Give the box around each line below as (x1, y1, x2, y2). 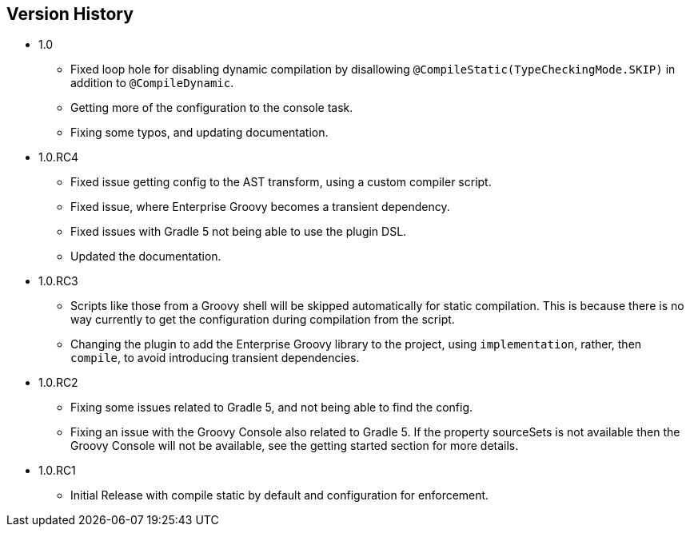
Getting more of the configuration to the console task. (70, 101, 353, 115)
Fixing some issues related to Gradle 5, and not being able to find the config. (70, 400, 473, 415)
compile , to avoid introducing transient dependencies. (70, 351, 360, 365)
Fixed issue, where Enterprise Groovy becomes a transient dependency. (70, 200, 450, 214)
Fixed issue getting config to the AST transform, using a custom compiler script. (70, 175, 492, 189)
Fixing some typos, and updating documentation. (70, 125, 329, 140)
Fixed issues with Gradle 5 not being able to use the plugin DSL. (70, 225, 407, 239)
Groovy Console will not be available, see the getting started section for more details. (70, 439, 519, 453)
